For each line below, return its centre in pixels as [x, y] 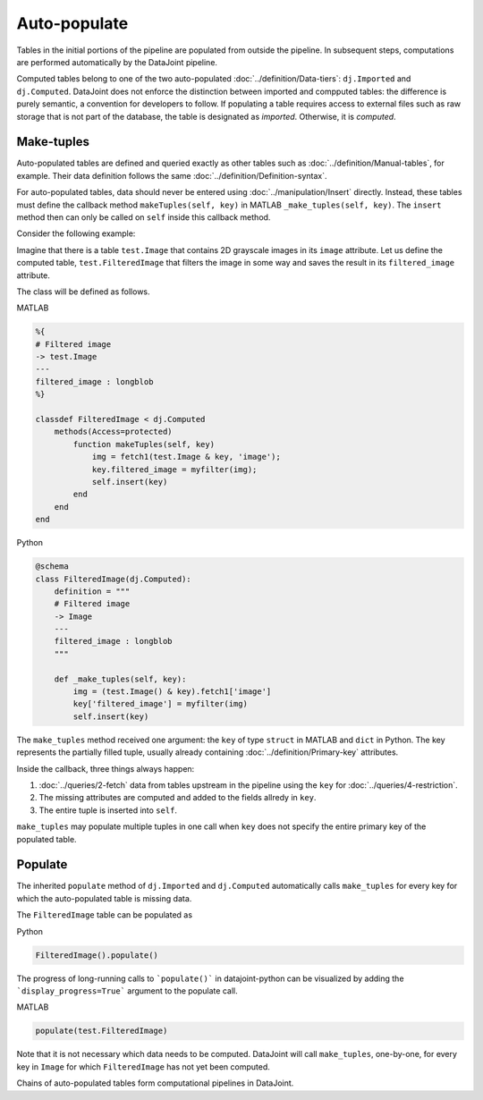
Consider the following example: [76, 233]
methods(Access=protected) [114, 432]
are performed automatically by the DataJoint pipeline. [117, 62]
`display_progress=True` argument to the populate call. [127, 990]
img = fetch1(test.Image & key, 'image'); [186, 457]
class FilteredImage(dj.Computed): [113, 579]
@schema [52, 567]
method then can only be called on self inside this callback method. [144, 217]
